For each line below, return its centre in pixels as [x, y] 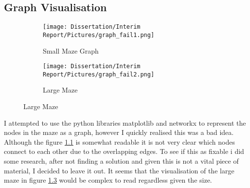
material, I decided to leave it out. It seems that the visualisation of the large [119, 170]
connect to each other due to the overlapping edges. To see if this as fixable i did [124, 151]
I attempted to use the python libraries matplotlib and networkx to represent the [125, 122]
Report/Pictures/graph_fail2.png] [99, 74]
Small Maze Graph [71, 50]
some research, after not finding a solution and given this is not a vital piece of [121, 160]
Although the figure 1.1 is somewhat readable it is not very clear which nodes [119, 141]
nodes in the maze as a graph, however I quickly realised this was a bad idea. [119, 132]
